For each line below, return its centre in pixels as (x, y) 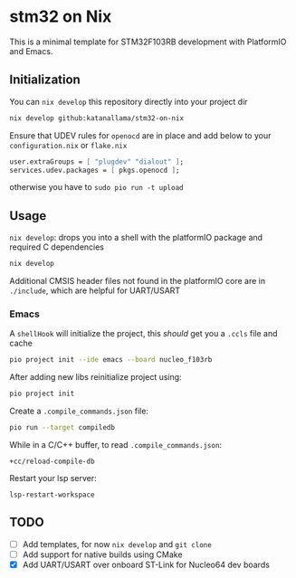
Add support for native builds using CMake (102, 554)
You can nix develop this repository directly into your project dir (129, 101)
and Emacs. (31, 51)
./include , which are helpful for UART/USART (95, 290)
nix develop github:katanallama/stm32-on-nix (96, 118)
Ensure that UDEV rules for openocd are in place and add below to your (140, 135)
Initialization (45, 80)
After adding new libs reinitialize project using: (96, 377)
